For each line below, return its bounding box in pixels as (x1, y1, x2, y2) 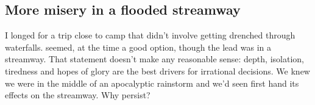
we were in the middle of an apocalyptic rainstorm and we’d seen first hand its (5, 76, 299, 89)
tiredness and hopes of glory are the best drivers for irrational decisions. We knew (5, 64, 310, 77)
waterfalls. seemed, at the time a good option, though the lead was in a (5, 40, 271, 53)
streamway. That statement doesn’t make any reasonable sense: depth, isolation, (5, 52, 304, 65)
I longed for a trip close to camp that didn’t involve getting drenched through (5, 29, 296, 42)
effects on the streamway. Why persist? (5, 89, 150, 101)
